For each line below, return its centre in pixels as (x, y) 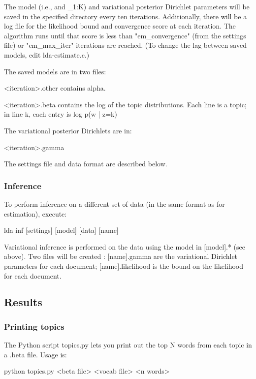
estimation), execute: (35, 213)
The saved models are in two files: (55, 71)
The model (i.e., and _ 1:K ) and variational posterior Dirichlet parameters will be (127, 6)
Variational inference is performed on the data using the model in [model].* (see (125, 246)
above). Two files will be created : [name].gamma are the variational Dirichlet (121, 256)
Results (23, 302)
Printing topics (34, 326)
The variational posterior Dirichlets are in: (68, 130)
